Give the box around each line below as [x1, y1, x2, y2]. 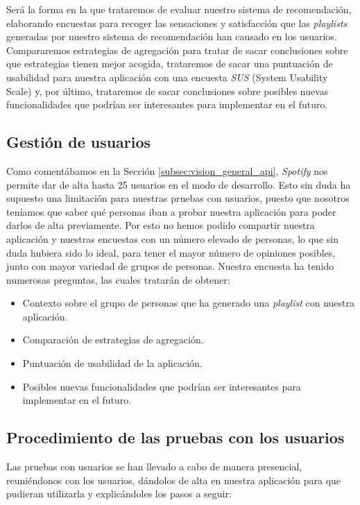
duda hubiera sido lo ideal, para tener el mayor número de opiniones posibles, [6, 245, 336, 259]
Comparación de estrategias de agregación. [22, 332, 204, 347]
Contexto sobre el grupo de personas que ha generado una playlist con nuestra [22, 296, 355, 310]
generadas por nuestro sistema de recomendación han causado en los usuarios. [6, 29, 337, 44]
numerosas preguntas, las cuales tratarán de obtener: [6, 272, 230, 286]
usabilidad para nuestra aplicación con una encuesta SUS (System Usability [6, 69, 328, 84]
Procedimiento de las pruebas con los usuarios [6, 427, 345, 448]
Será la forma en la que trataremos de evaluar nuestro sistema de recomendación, [6, 2, 352, 16]
